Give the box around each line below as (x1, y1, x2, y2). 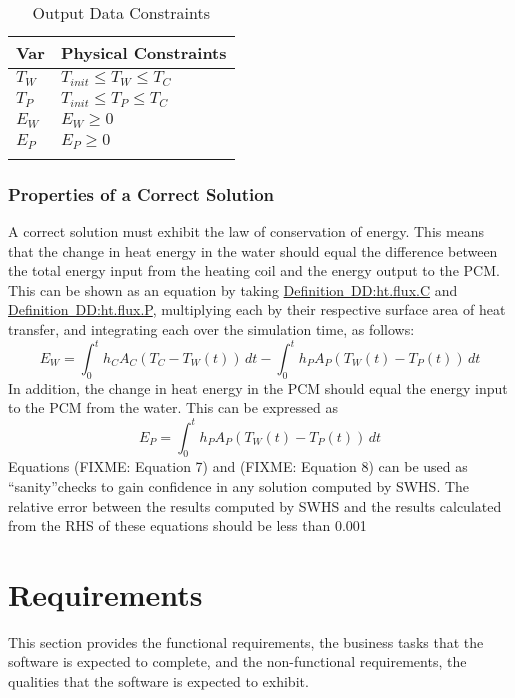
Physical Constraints (60, 41, 227, 64)
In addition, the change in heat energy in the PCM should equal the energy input (8, 377, 508, 398)
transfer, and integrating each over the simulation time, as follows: (8, 318, 415, 339)
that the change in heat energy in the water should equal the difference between (8, 240, 498, 261)
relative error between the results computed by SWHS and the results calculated (8, 495, 502, 516)
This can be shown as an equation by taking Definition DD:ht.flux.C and (8, 279, 458, 300)
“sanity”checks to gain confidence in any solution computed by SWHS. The (8, 475, 470, 496)
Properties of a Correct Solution (8, 181, 275, 206)
